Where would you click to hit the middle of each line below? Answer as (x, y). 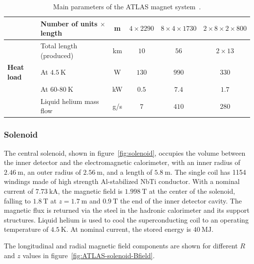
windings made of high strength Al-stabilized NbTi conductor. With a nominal (122, 181)
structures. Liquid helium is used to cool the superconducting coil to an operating (126, 219)
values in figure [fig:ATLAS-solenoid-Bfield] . (89, 255)
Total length (59, 46)
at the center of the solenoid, (192, 191)
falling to (17, 200)
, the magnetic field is (90, 191)
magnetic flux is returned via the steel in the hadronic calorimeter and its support (127, 210)
